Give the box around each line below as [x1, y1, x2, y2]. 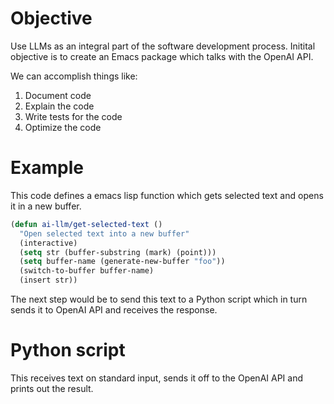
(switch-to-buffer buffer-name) [19, 266, 155, 276]
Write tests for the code [24, 110, 123, 122]
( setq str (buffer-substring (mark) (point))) [19, 247, 217, 257]
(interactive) [19, 238, 78, 248]
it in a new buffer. [10, 200, 82, 212]
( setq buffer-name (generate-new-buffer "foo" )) [19, 257, 226, 267]
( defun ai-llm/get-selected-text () [10, 219, 163, 229]
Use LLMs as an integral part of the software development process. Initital [10, 40, 316, 52]
